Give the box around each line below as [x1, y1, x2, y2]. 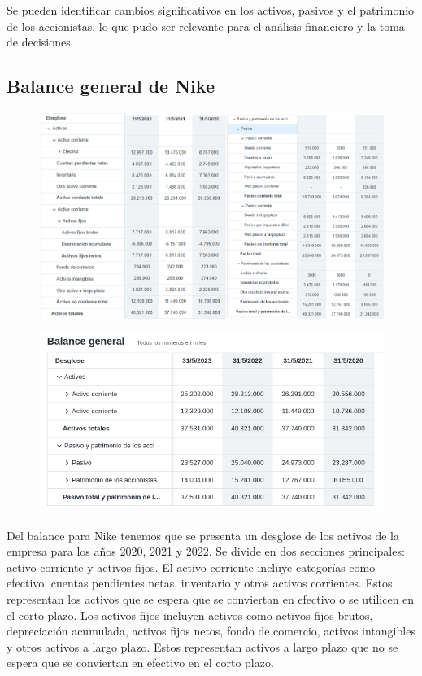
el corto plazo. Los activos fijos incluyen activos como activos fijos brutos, [7, 606, 373, 623]
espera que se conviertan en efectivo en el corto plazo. [7, 654, 274, 671]
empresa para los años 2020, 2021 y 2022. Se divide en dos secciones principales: [7, 543, 405, 560]
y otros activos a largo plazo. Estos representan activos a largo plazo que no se [7, 638, 398, 655]
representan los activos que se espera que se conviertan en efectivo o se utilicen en [7, 590, 415, 607]
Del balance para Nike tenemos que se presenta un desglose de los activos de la [7, 526, 399, 543]
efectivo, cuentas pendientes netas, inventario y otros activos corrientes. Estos [7, 574, 393, 591]
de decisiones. [7, 33, 74, 50]
